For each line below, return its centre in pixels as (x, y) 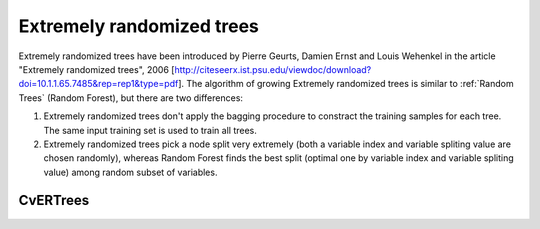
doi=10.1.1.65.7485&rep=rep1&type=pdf (98, 84)
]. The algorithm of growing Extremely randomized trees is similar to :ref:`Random (346, 84)
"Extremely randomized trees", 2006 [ (96, 69)
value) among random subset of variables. (130, 172)
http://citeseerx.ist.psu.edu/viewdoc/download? (273, 69)
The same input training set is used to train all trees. (150, 130)
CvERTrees (54, 200)
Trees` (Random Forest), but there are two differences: (131, 97)
